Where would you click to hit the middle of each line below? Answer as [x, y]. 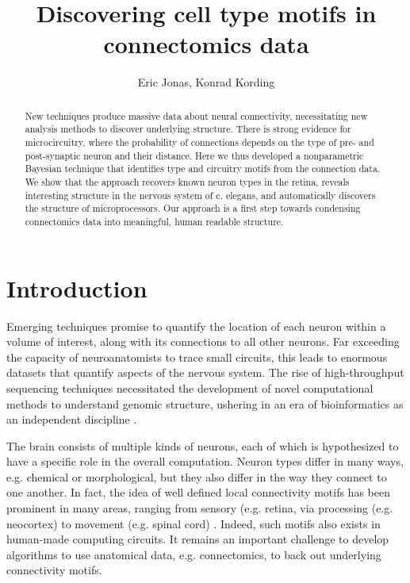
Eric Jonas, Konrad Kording [206, 82]
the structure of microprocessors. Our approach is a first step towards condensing [193, 208]
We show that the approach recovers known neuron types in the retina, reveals [187, 181]
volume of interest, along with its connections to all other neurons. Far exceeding [203, 341]
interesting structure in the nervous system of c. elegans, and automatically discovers [200, 195]
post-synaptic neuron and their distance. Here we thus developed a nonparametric [194, 155]
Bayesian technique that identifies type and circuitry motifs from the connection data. [203, 169]
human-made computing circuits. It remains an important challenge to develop [198, 539]
